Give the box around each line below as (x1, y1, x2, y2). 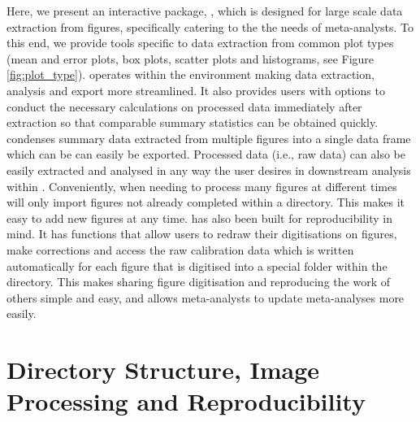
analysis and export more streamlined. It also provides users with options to (6, 81, 385, 98)
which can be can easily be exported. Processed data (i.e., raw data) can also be (6, 146, 405, 163)
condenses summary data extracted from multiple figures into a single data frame (6, 129, 411, 146)
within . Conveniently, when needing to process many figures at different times (6, 177, 397, 194)
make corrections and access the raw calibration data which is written (6, 241, 354, 258)
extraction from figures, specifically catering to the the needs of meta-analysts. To (6, 18, 414, 35)
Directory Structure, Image (6, 353, 320, 386)
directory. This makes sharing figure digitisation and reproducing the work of (6, 273, 390, 290)
